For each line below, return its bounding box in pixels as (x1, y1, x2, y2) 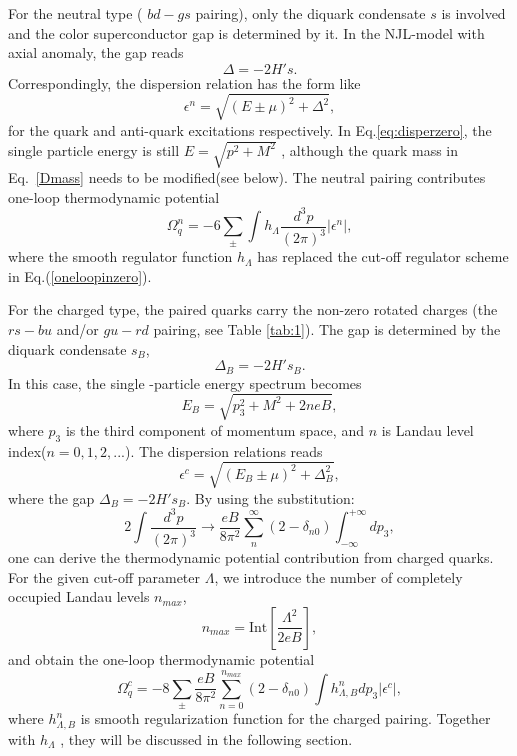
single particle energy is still (8, 139, 180, 160)
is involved (441, 3, 506, 23)
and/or (56, 318, 99, 339)
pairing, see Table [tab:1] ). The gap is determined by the (153, 318, 501, 339)
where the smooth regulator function (8, 246, 233, 267)
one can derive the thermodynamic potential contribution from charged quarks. (8, 547, 494, 568)
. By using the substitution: (186, 487, 355, 508)
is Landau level (381, 419, 474, 440)
